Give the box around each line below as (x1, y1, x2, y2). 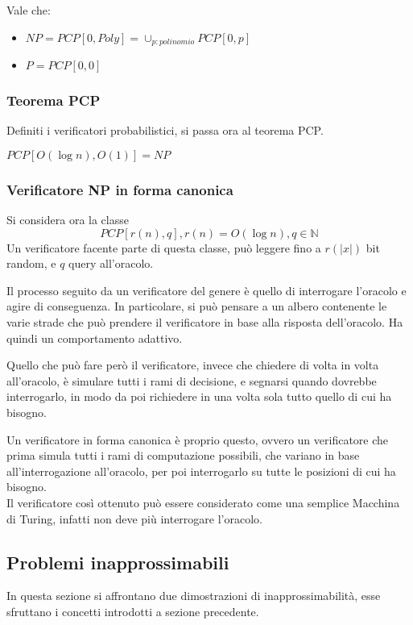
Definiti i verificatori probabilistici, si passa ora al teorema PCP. (6, 122, 324, 139)
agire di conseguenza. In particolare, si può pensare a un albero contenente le (6, 298, 387, 315)
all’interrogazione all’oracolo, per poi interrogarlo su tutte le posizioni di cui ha (6, 462, 396, 479)
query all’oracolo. (68, 255, 154, 272)
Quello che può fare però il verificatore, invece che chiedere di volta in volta (6, 356, 379, 373)
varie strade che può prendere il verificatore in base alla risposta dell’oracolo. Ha (6, 314, 403, 331)
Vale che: (6, 2, 51, 18)
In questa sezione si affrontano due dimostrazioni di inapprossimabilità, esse (6, 587, 381, 604)
